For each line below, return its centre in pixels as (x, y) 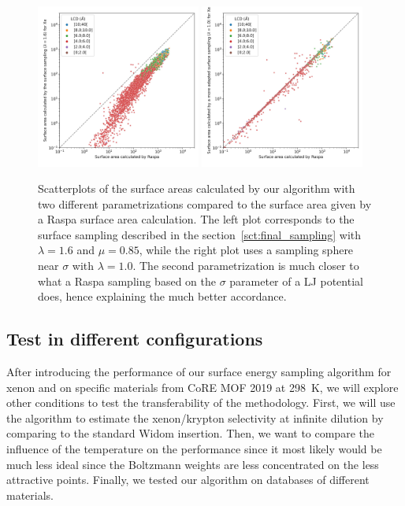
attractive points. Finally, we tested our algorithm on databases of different (188, 480)
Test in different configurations (135, 339)
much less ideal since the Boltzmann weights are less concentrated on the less (193, 464)
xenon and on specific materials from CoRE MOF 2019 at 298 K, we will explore (202, 387)
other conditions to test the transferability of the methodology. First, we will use (201, 403)
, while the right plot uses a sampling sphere (246, 250)
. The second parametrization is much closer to (246, 266)
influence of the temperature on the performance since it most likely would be (194, 449)
